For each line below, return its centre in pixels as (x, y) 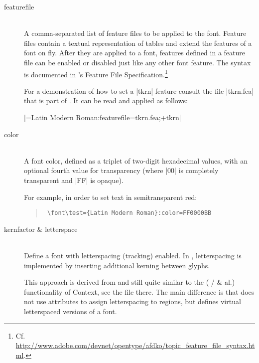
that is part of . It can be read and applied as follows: (106, 100)
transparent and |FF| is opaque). (74, 180)
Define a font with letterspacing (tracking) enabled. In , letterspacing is (133, 255)
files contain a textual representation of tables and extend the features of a (138, 43)
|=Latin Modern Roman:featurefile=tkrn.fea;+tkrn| (103, 117)
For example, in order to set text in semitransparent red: (111, 197)
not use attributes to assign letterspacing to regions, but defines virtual (132, 301)
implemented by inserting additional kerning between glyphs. (117, 265)
